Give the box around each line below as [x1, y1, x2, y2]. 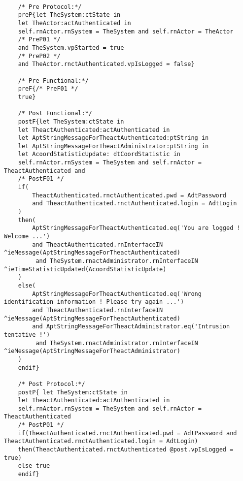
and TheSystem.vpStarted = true [18, 44, 124, 51]
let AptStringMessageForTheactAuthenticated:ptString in [18, 134, 209, 142]
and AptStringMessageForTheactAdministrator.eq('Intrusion [32, 323, 230, 330]
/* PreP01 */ [18, 36, 61, 43]
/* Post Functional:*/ [18, 110, 92, 117]
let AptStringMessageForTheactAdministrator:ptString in [18, 142, 209, 150]
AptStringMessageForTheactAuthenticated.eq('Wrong [32, 290, 202, 297]
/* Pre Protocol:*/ [18, 3, 82, 10]
